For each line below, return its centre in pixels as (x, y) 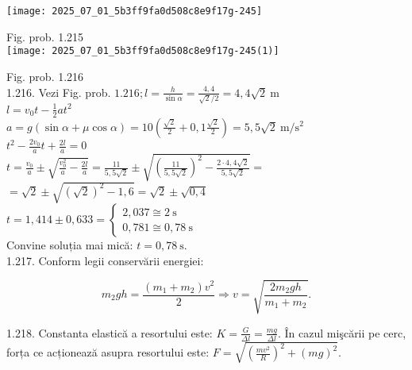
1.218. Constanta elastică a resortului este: (110, 332)
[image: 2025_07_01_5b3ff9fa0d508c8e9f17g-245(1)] (143, 51)
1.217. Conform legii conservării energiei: (105, 260)
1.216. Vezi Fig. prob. (59, 92)
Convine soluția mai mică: (70, 245)
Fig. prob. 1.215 (45, 36)
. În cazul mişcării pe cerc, (342, 332)
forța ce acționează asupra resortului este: (108, 352)
